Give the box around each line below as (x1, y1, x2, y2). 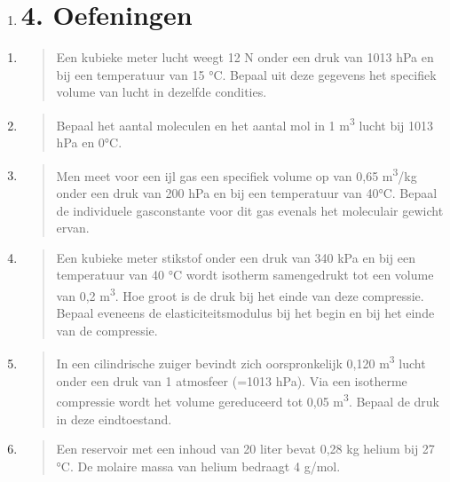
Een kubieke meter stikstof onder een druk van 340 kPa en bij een (56, 248, 415, 266)
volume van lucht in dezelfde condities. (56, 83, 267, 101)
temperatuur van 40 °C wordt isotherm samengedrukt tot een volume (56, 265, 434, 284)
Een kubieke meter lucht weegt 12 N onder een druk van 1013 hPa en (56, 48, 434, 67)
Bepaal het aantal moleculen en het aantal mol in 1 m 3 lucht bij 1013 (56, 113, 434, 134)
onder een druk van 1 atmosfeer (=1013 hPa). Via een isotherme (56, 371, 407, 390)
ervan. (56, 218, 90, 237)
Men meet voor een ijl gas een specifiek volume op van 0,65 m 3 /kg (56, 163, 417, 185)
